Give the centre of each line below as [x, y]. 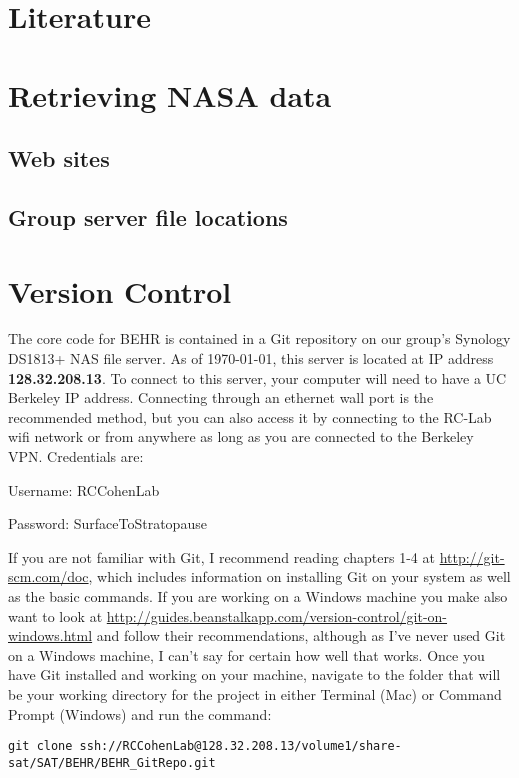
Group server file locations [148, 216]
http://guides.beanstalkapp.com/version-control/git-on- [277, 615]
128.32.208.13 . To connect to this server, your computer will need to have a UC [257, 377]
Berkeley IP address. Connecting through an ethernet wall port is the [221, 397]
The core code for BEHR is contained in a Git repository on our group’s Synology [259, 338]
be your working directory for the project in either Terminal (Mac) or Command [255, 693]
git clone [40, 746]
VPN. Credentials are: [76, 456]
